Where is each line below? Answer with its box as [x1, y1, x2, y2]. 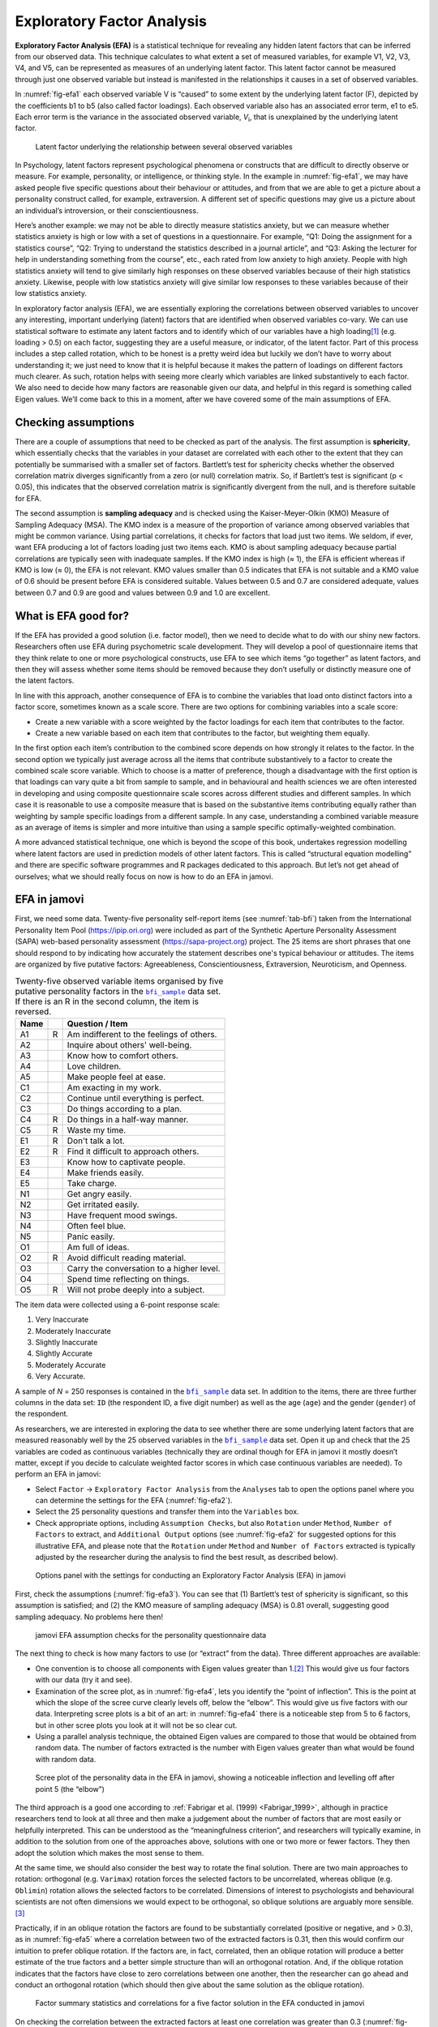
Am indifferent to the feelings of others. [67, 1028, 217, 1039]
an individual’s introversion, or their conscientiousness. [15, 205, 199, 215]
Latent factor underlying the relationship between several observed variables [35, 142, 293, 152]
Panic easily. [67, 1231, 115, 1242]
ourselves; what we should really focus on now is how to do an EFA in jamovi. [15, 872, 273, 881]
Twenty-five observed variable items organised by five [15, 975, 224, 987]
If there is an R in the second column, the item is [15, 996, 199, 1007]
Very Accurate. [35, 1371, 86, 1382]
